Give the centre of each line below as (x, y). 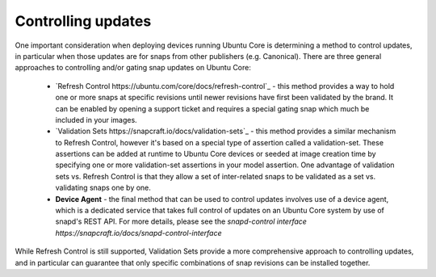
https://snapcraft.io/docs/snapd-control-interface (138, 233)
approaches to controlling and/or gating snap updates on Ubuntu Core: (133, 68)
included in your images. (96, 120)
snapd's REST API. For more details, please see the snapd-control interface (181, 221)
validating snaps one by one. (103, 188)
